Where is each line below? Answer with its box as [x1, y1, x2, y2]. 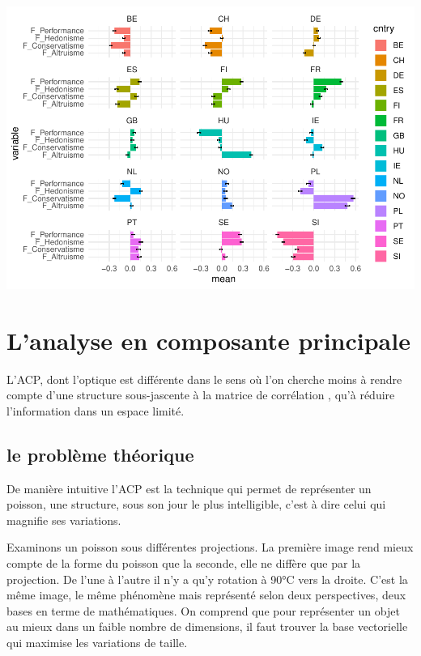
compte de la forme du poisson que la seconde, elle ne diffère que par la [6, 555, 361, 571]
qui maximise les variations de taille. [6, 633, 188, 650]
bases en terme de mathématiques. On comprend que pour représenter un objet [6, 602, 400, 619]
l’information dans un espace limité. [6, 402, 185, 419]
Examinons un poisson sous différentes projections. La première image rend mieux [6, 539, 414, 556]
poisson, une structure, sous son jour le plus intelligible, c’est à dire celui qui [6, 496, 386, 513]
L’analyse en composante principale [6, 323, 410, 356]
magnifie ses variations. [6, 511, 121, 528]
